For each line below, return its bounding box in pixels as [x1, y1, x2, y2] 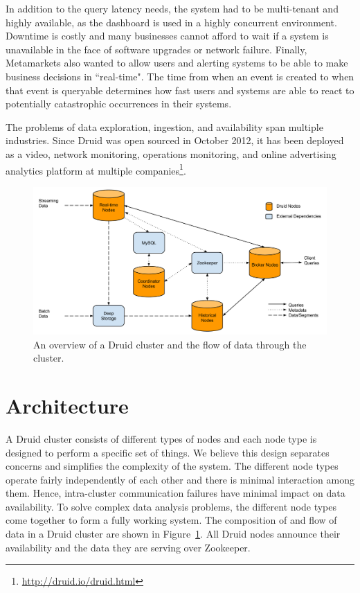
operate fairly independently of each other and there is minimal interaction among [6, 472, 354, 486]
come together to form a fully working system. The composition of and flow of [6, 513, 337, 527]
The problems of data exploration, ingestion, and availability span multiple [6, 119, 323, 134]
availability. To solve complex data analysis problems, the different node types [6, 499, 337, 513]
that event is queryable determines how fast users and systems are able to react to [6, 82, 354, 97]
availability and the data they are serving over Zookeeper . [6, 540, 251, 554]
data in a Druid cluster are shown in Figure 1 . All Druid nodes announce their [6, 526, 341, 541]
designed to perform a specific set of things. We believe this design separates [6, 445, 330, 459]
